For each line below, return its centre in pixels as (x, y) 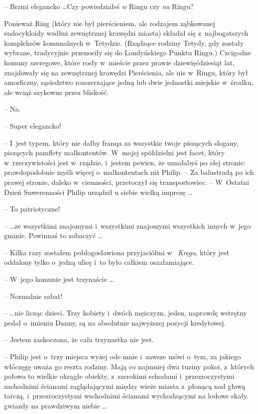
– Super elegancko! (33, 125)
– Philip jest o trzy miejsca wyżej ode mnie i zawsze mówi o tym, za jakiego (122, 356)
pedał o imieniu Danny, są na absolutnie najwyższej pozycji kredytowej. (115, 322)
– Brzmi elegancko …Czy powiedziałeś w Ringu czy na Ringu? (99, 6)
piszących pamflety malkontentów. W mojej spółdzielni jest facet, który (114, 152)
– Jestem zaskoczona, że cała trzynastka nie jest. (79, 339)
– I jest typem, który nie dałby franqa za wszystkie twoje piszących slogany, (121, 142)
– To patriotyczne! (32, 209)
